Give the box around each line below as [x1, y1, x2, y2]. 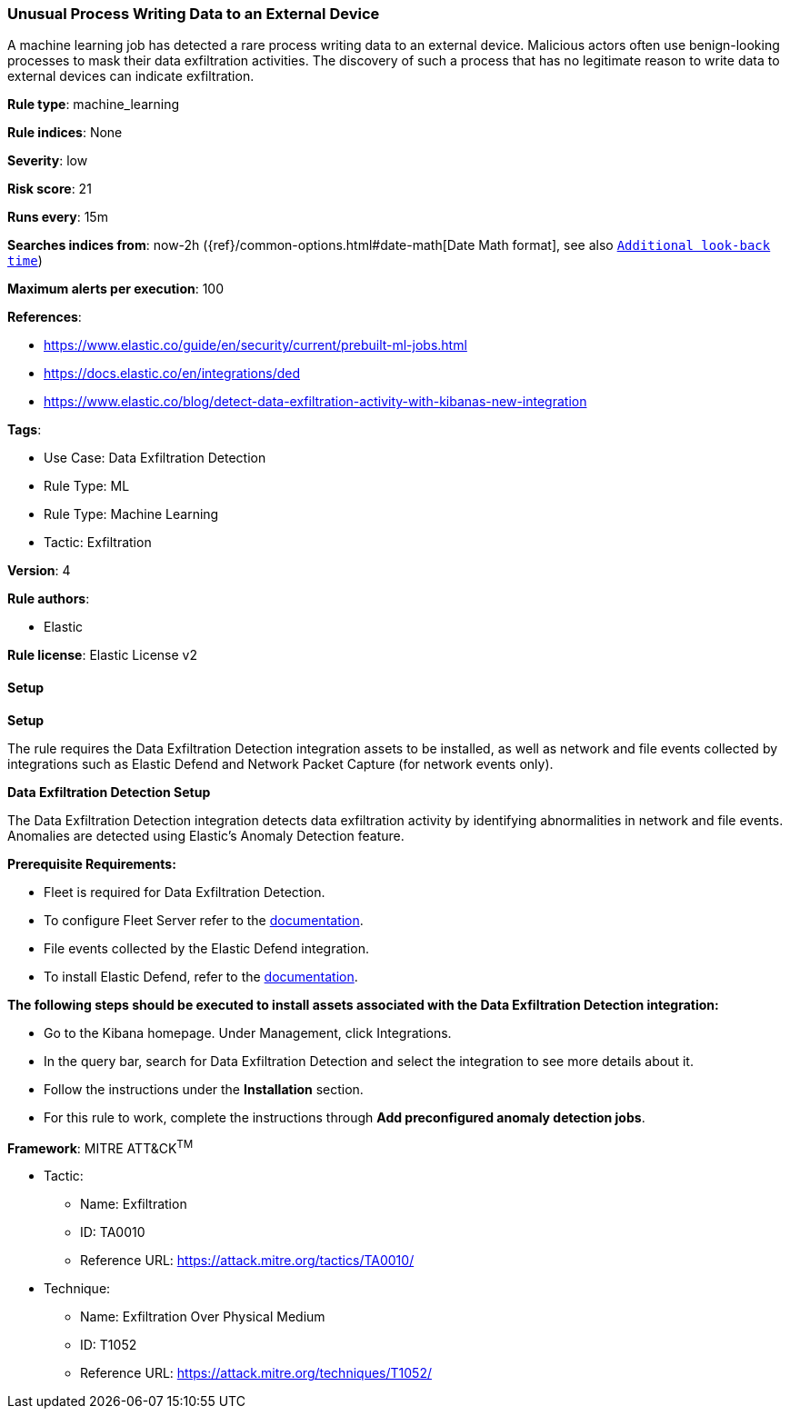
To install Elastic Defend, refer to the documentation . [44, 968, 358, 984]
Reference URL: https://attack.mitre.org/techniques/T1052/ [80, 1365, 432, 1381]
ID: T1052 [80, 1337, 137, 1353]
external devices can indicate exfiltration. [7, 68, 255, 85]
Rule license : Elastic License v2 [7, 647, 197, 663]
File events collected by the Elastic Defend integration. [44, 940, 369, 956]
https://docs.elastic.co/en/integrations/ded [44, 365, 300, 382]
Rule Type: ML [44, 478, 130, 494]
